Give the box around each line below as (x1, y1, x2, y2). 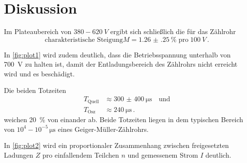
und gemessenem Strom (127, 149, 198, 160)
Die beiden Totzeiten (4, 85, 66, 95)
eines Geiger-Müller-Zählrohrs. (58, 124, 149, 134)
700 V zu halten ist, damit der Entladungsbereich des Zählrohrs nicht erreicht (4, 59, 238, 69)
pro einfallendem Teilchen (42, 149, 119, 160)
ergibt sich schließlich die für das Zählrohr (110, 26, 236, 36)
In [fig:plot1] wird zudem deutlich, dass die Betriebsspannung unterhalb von (4, 49, 231, 59)
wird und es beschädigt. (4, 68, 75, 78)
